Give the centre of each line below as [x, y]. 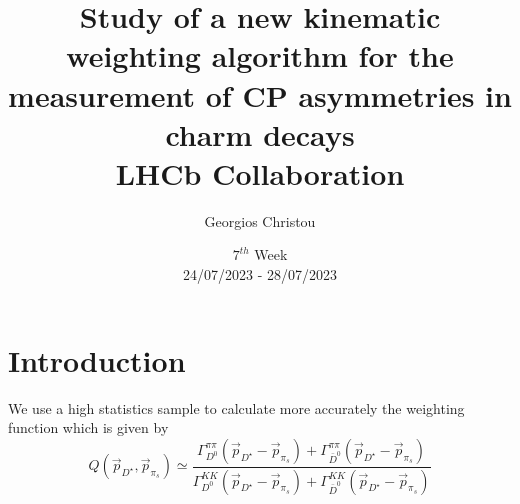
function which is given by [88, 427]
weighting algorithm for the [260, 55]
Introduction [97, 359]
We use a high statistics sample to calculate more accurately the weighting [236, 407]
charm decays [260, 133]
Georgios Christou [260, 220]
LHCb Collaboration [260, 172]
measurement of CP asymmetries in [260, 94]
